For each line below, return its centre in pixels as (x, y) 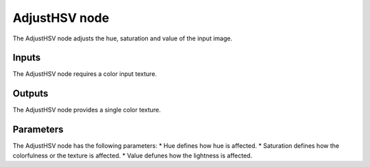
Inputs (27, 58)
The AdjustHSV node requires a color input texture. (85, 74)
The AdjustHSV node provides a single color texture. (87, 110)
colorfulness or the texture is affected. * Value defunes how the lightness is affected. (133, 155)
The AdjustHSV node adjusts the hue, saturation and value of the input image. (123, 38)
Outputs (30, 93)
